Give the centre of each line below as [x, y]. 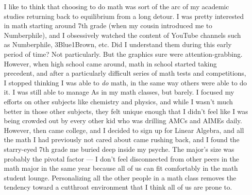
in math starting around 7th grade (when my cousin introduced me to [108, 25]
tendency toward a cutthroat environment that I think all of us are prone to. [118, 187]
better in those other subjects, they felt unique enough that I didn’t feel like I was [126, 111]
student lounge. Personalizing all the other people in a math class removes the [120, 177]
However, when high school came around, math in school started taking [110, 63]
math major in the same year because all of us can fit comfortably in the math [121, 168]
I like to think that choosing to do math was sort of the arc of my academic [117, 6]
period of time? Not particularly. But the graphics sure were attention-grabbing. [123, 54]
